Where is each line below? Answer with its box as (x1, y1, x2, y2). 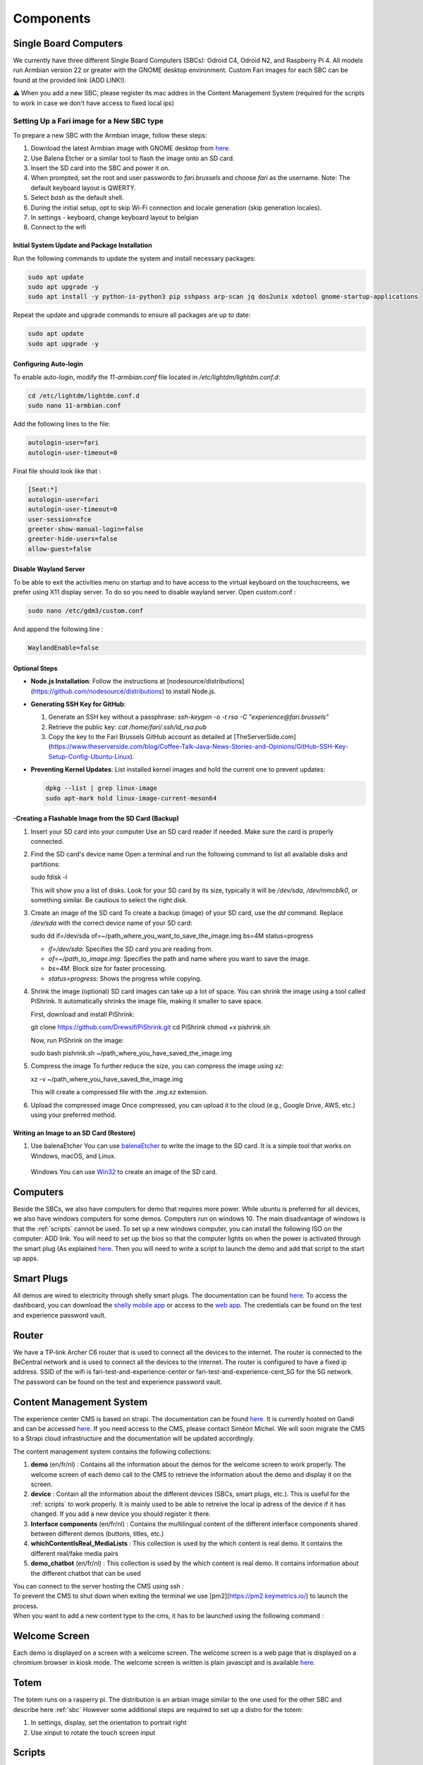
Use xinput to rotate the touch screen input (30, 1728, 156, 1737)
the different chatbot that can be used (30, 1569, 141, 1577)
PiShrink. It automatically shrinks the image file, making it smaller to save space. (30, 997, 264, 1005)
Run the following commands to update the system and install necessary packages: (13, 254, 256, 263)
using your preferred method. (30, 1111, 116, 1119)
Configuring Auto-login (13, 360, 84, 369)
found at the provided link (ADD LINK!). (13, 76, 127, 84)
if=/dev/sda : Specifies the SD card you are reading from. (48, 945, 213, 953)
